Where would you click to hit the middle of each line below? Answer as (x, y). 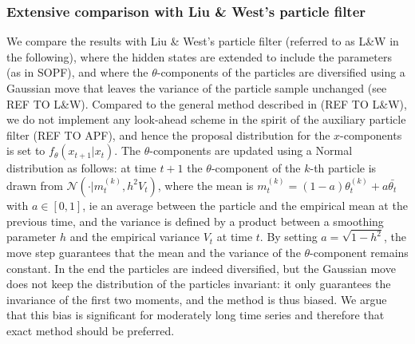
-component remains (359, 253)
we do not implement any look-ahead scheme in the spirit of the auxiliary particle (206, 119)
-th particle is (343, 168)
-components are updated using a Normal (251, 150)
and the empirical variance (134, 237)
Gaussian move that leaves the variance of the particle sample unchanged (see (197, 88)
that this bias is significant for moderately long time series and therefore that (196, 315)
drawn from (35, 185)
